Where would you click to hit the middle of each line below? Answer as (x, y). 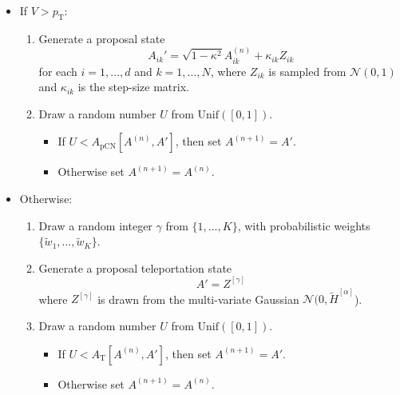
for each (58, 71)
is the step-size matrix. (133, 87)
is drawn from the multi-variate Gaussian (198, 299)
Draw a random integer (95, 225)
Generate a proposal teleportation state (135, 267)
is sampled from (307, 71)
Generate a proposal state (102, 38)
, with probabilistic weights (304, 225)
